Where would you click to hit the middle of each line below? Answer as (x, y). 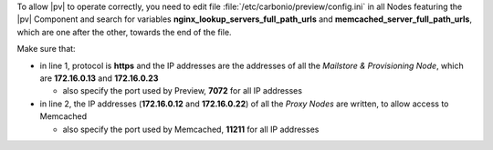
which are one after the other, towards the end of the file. (124, 32)
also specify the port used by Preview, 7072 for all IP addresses (183, 91)
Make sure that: (47, 49)
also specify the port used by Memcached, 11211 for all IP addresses (191, 129)
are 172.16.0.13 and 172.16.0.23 (99, 78)
